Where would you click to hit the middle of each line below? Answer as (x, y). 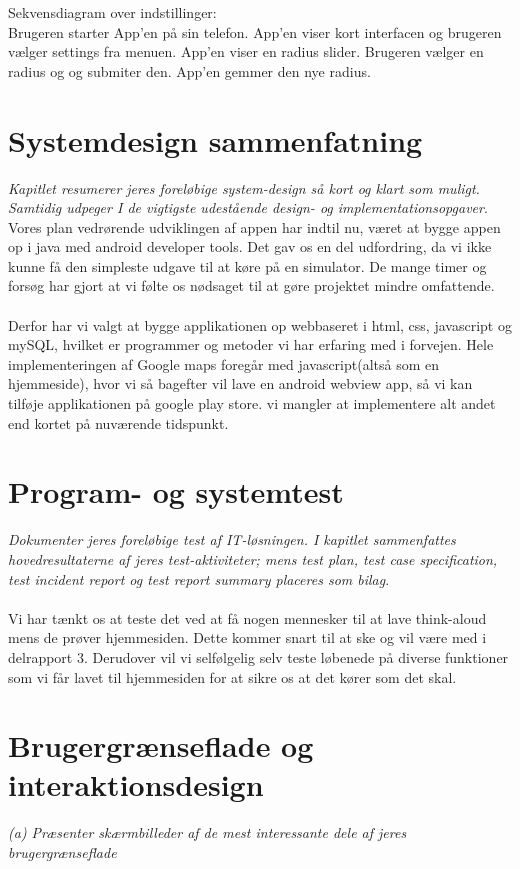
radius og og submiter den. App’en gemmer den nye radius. (189, 70)
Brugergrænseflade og (161, 745)
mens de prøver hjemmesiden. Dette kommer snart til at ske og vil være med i (247, 637)
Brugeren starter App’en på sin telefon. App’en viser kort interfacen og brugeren (255, 31)
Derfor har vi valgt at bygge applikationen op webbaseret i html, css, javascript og (260, 324)
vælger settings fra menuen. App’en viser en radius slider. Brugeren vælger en (246, 51)
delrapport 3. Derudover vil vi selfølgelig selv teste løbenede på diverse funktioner (258, 656)
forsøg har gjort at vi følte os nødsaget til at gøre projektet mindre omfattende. (251, 285)
